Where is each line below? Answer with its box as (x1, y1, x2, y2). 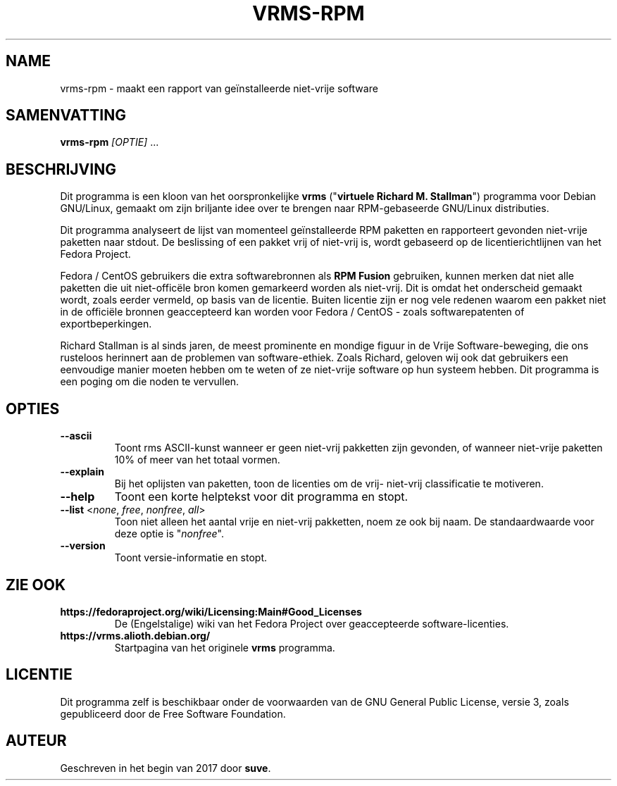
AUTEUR (6, 732, 67, 750)
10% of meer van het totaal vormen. (114, 454, 280, 466)
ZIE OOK (6, 575, 66, 594)
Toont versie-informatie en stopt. (114, 551, 268, 564)
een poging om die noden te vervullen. (60, 375, 239, 388)
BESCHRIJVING (6, 160, 116, 178)
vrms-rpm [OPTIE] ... (60, 136, 159, 149)
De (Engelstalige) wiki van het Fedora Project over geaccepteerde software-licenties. (114, 617, 509, 630)
